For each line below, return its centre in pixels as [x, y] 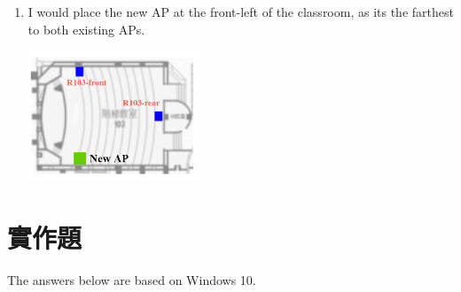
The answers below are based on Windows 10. [132, 280]
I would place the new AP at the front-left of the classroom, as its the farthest [241, 12]
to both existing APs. [86, 29]
